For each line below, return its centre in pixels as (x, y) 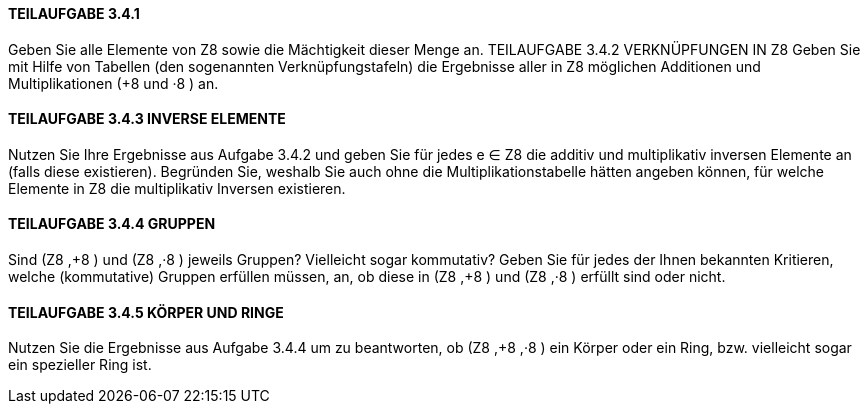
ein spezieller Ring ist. (80, 365)
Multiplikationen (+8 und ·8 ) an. (113, 83)
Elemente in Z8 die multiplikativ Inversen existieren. (177, 188)
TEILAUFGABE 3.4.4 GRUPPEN (112, 224)
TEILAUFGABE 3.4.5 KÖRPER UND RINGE (146, 312)
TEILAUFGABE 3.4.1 (74, 13)
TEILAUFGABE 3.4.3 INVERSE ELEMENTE (147, 119)
